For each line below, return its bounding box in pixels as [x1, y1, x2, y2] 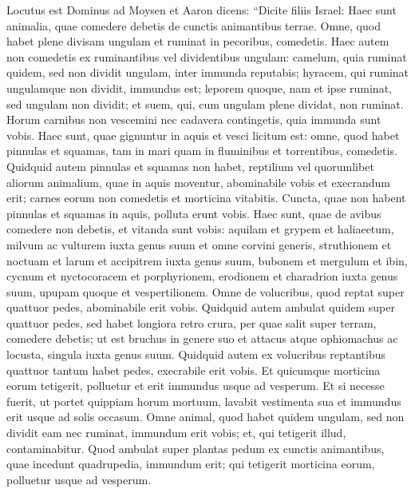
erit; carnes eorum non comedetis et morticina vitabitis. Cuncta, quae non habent [6, 189, 406, 206]
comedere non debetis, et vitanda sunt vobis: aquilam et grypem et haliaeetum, [6, 221, 394, 237]
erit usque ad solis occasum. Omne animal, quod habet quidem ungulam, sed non [6, 408, 405, 425]
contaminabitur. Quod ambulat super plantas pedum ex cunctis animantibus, [6, 439, 385, 456]
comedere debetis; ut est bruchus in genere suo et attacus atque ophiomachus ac [6, 330, 398, 347]
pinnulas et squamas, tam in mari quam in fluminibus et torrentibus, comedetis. [6, 142, 397, 159]
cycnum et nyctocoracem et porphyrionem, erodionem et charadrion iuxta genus [6, 268, 398, 284]
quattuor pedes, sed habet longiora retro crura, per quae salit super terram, [6, 314, 377, 331]
